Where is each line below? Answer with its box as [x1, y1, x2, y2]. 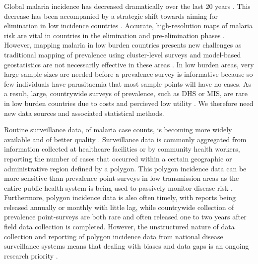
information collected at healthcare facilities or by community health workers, [4, 144, 240, 154]
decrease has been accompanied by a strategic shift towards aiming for [4, 10, 218, 21]
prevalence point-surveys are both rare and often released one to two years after [4, 211, 247, 222]
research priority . [4, 250, 58, 261]
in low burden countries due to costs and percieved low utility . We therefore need [4, 98, 254, 108]
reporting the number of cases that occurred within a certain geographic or [4, 153, 232, 163]
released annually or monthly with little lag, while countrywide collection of [4, 202, 234, 212]
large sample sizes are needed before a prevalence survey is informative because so [4, 69, 253, 79]
